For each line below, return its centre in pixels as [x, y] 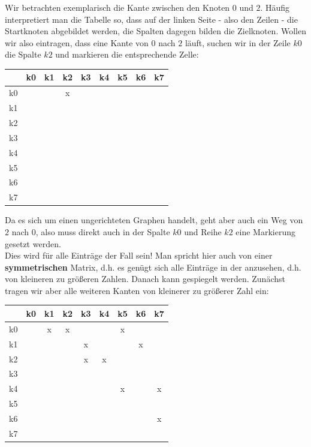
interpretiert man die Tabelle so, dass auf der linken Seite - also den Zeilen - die [151, 19]
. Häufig [275, 7]
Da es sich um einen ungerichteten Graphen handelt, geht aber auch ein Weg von [154, 220]
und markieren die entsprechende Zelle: [127, 54]
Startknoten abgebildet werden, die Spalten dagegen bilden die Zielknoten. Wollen [155, 31]
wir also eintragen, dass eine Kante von [77, 42]
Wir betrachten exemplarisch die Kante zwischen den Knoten [117, 7]
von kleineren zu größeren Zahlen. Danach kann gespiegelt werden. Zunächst [145, 279]
